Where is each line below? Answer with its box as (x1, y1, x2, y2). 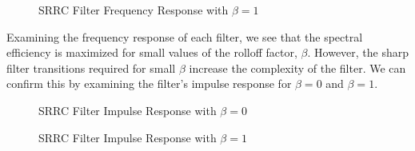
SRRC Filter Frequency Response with (38, 2, 229, 18)
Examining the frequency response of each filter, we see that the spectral (6, 28, 363, 45)
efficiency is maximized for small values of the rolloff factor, (6, 44, 297, 61)
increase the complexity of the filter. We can (189, 59, 406, 76)
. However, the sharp (307, 44, 409, 61)
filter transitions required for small (6, 59, 176, 76)
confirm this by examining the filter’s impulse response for (6, 75, 292, 92)
